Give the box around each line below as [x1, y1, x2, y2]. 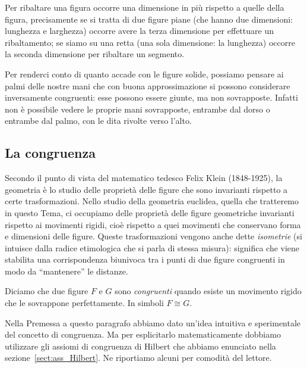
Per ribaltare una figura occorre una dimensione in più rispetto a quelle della [5, 1, 284, 13]
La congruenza [5, 144, 96, 162]
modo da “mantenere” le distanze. [5, 264, 128, 277]
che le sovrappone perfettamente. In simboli [5, 297, 164, 309]
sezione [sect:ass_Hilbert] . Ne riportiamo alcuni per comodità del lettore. [5, 351, 272, 364]
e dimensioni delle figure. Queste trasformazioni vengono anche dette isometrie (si [5, 230, 302, 242]
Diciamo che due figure [5, 285, 88, 297]
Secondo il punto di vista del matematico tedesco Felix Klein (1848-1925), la [5, 171, 283, 184]
